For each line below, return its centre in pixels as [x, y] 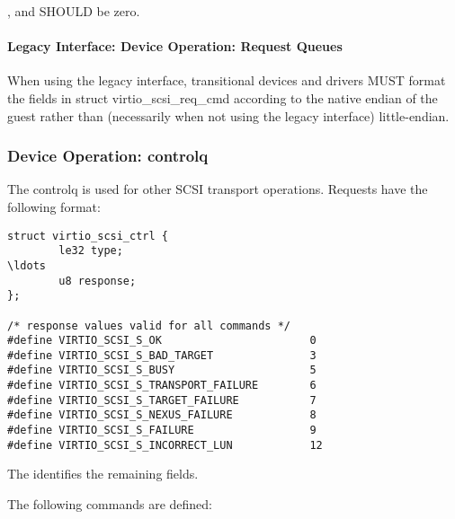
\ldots [27, 265]
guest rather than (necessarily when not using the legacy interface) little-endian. [228, 115]
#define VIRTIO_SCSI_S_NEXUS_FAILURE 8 [162, 415]
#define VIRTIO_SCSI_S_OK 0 [162, 341]
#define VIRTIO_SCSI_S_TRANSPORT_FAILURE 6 [162, 386]
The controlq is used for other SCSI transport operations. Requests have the [218, 189]
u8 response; [98, 281]
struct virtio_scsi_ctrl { [88, 236]
